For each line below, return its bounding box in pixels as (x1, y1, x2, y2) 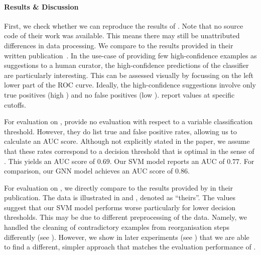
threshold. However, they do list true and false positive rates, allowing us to (4, 126, 237, 136)
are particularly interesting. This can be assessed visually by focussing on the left (4, 69, 254, 80)
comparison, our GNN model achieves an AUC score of (4, 165, 173, 176)
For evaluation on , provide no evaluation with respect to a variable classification (4, 116, 253, 127)
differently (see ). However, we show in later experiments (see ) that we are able (4, 231, 249, 242)
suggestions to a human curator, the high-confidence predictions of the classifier (4, 60, 249, 70)
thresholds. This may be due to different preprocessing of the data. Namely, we (4, 212, 247, 222)
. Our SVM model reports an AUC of (109, 155, 225, 166)
